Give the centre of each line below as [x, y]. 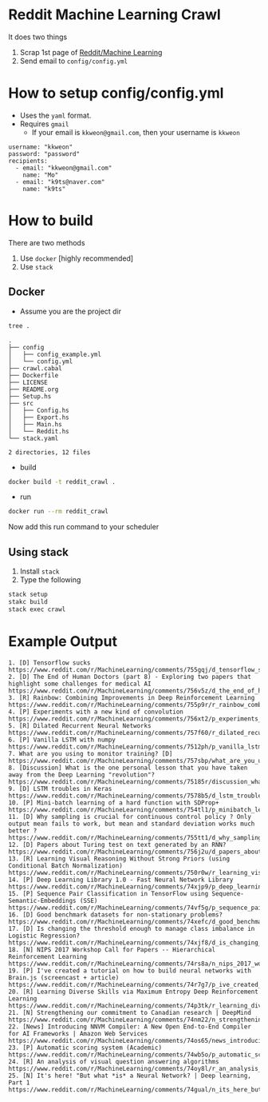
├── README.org [33, 389]
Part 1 [19, 1082]
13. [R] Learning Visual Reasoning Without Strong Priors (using [119, 858]
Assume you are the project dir [71, 311]
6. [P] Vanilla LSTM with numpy [62, 740]
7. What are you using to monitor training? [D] [91, 753]
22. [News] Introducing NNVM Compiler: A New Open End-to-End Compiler [130, 1026]
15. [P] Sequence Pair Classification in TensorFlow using [108, 893]
